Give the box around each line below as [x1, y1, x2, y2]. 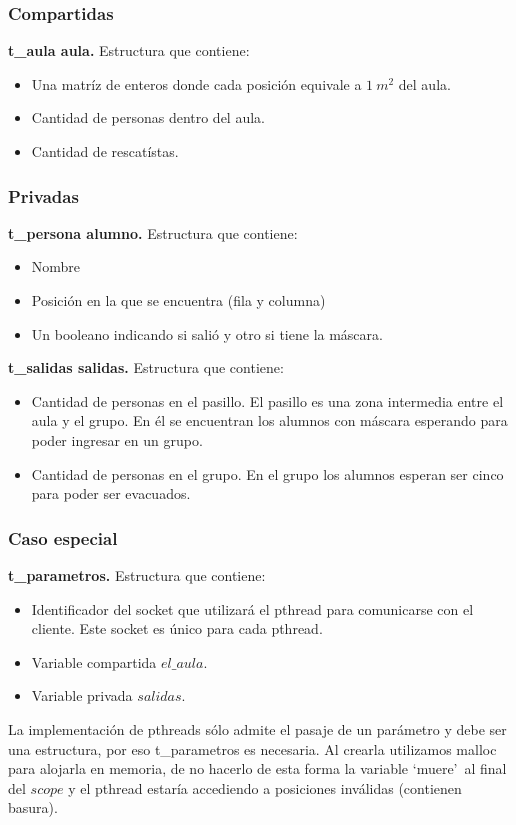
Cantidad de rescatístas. [31, 141, 179, 161]
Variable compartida [31, 651, 157, 672]
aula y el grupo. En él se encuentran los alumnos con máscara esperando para [31, 410, 508, 431]
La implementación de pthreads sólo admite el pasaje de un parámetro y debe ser [8, 718, 507, 739]
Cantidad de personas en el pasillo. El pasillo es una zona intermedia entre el [31, 390, 504, 411]
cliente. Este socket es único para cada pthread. [31, 618, 323, 639]
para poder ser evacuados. [31, 483, 191, 504]
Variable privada [31, 685, 133, 706]
